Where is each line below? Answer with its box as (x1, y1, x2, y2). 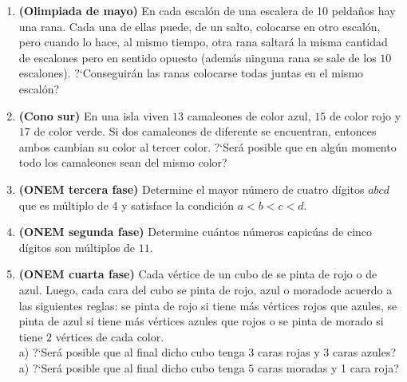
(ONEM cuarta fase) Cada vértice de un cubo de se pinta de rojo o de (18, 266, 377, 282)
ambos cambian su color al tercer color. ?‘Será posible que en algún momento (18, 138, 397, 155)
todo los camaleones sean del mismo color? (18, 154, 227, 171)
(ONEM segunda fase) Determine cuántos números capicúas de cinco (18, 223, 373, 240)
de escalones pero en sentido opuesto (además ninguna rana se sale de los (18, 49, 377, 65)
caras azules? (332, 344, 397, 360)
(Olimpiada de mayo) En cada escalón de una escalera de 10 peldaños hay (18, 2, 396, 18)
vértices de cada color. (55, 328, 164, 345)
